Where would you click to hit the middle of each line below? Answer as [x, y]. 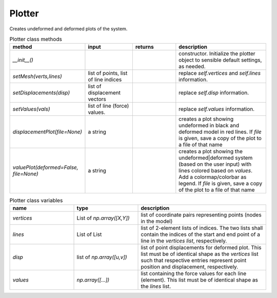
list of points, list [108, 73]
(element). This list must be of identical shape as [200, 280]
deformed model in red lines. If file [220, 132]
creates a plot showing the [211, 151]
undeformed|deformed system [216, 158]
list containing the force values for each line [194, 273]
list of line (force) [108, 106]
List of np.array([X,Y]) [103, 218]
